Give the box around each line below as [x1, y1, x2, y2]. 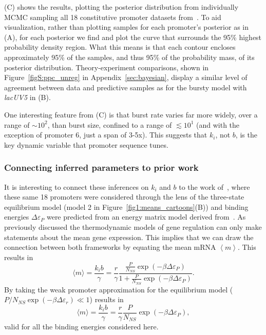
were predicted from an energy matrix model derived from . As [46, 211, 246, 222]
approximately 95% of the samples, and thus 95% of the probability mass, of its [4, 51, 255, 62]
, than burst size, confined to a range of [47, 119, 172, 130]
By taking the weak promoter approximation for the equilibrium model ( [4, 284, 233, 294]
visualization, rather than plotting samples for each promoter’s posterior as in [4, 22, 249, 32]
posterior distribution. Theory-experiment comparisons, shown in [4, 62, 209, 72]
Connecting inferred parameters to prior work [4, 161, 199, 174]
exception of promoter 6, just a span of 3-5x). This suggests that [4, 129, 207, 140]
